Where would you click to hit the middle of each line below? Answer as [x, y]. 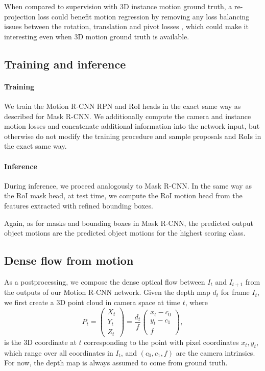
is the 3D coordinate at [40, 342]
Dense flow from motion [69, 260]
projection [20, 16]
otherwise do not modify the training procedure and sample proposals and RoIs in [133, 136]
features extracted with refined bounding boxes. [79, 205]
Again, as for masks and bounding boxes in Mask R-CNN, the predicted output [129, 223]
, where [197, 302]
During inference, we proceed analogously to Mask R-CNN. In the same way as [128, 185]
